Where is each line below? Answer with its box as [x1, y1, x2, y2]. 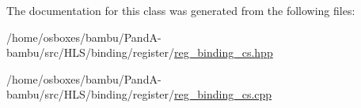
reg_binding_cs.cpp [174, 86, 272, 102]
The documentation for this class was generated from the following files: [6, 2, 355, 18]
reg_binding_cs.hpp [174, 44, 273, 61]
